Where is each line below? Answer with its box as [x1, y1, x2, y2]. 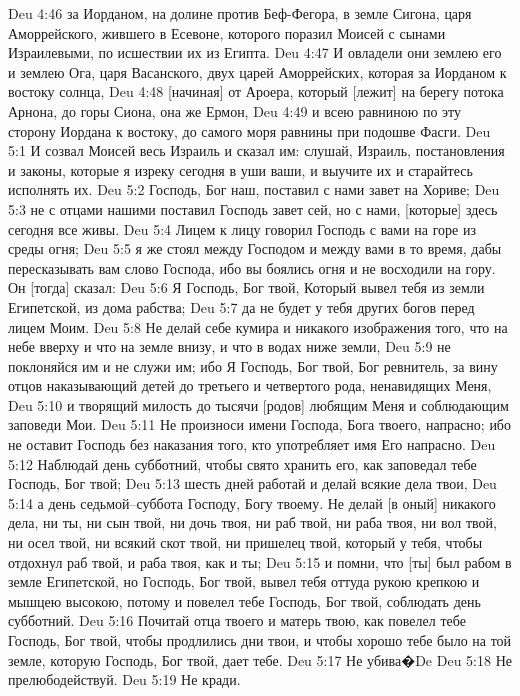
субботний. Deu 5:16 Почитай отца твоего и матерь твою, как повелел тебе [8, 610, 466, 631]
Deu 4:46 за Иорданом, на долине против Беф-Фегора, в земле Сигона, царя [8, 3, 472, 23]
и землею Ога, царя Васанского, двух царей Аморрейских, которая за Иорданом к [8, 61, 507, 82]
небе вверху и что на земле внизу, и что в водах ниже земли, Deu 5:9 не [8, 336, 451, 357]
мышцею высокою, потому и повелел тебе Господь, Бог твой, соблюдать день [8, 590, 481, 611]
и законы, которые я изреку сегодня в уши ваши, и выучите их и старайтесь [8, 159, 473, 180]
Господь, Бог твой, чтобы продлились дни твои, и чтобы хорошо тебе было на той [8, 630, 512, 650]
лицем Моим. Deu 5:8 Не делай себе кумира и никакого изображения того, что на [8, 316, 508, 337]
